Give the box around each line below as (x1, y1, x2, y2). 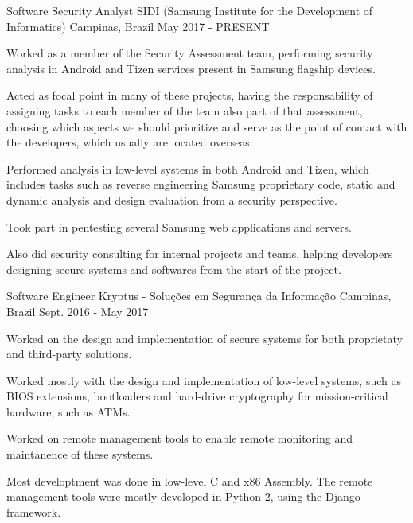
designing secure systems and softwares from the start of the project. (6, 260, 341, 277)
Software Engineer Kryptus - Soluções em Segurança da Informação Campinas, (6, 287, 392, 304)
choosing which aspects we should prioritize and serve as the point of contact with (6, 118, 407, 135)
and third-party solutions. (6, 345, 132, 362)
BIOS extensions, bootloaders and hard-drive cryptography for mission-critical (6, 388, 388, 404)
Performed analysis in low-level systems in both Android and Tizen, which (6, 160, 369, 177)
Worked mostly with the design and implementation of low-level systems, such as (6, 372, 401, 388)
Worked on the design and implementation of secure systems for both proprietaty (6, 330, 403, 346)
